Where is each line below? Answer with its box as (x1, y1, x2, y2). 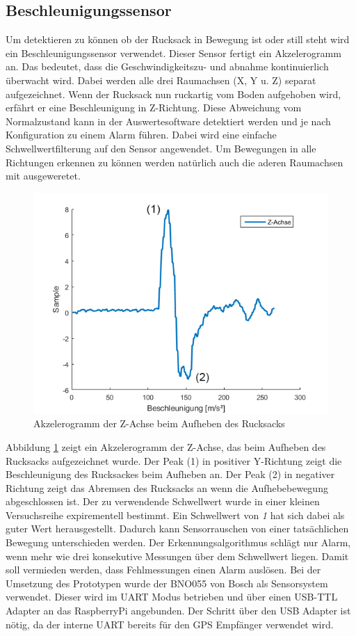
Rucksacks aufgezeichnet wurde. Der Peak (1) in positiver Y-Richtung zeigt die (6, 453, 342, 468)
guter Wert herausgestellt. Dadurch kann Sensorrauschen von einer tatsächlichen (6, 521, 349, 536)
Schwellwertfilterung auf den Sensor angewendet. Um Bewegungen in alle (6, 141, 316, 155)
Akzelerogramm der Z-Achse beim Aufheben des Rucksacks (33, 416, 285, 431)
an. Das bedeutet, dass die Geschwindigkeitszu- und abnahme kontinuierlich (6, 59, 329, 74)
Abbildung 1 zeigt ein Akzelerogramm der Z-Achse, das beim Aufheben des (6, 439, 326, 454)
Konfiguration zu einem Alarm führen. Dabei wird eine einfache (6, 127, 277, 142)
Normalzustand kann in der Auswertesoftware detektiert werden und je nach (6, 113, 331, 128)
